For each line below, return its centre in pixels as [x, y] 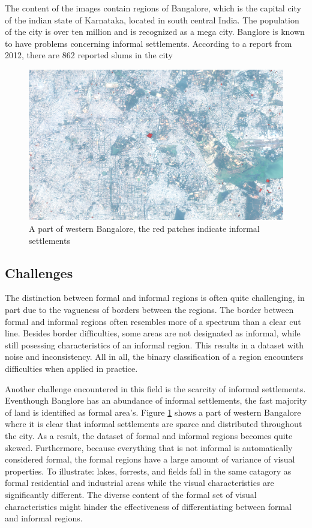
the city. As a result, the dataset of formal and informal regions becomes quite [149, 435]
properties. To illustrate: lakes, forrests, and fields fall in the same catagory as [148, 471]
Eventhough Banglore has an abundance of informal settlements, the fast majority [156, 400]
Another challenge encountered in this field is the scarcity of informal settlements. [155, 388]
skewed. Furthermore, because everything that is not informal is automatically [149, 447]
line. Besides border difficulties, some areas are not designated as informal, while [153, 333]
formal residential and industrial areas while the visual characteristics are [139, 483]
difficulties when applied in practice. [71, 369]
